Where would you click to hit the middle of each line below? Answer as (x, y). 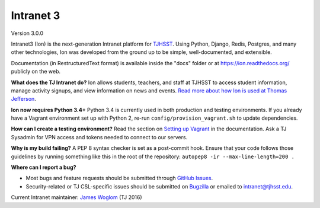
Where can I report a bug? (44, 167)
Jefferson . (24, 99)
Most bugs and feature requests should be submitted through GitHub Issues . (119, 178)
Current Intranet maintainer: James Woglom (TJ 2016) (76, 197)
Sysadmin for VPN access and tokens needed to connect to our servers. (99, 137)
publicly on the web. (36, 72)
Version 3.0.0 (27, 33)
